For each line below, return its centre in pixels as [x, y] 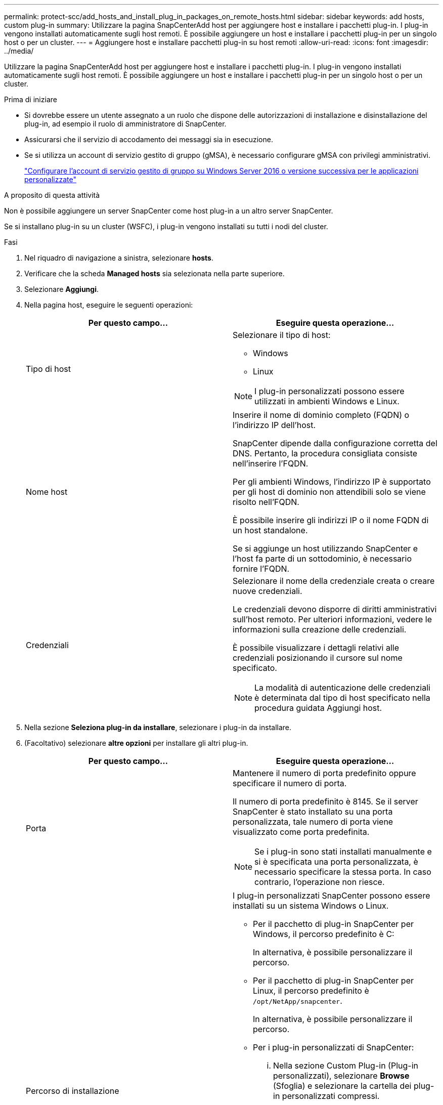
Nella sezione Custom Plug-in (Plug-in [346, 1066]
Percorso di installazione [73, 1091]
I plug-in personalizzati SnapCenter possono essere [331, 896]
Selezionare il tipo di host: [282, 335]
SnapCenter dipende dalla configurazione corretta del [335, 443]
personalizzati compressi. [331, 1096]
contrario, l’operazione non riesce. [320, 882]
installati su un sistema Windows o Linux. [311, 906]
